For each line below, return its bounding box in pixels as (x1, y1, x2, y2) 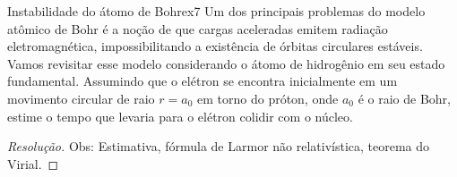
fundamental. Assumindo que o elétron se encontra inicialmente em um (7, 72, 398, 90)
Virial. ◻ (7, 154, 59, 173)
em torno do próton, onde (197, 88, 339, 107)
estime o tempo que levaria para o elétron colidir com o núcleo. (7, 106, 353, 125)
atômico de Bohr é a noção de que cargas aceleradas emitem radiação (7, 19, 388, 38)
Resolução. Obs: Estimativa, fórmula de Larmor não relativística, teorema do (7, 137, 430, 156)
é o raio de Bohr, (358, 88, 451, 107)
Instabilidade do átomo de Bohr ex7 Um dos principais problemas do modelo (7, 2, 426, 20)
